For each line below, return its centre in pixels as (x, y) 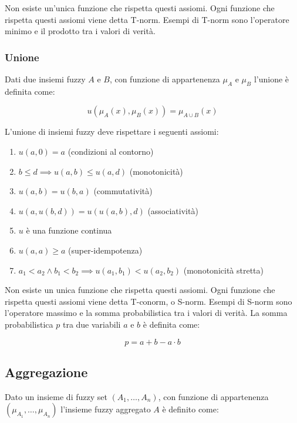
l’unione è (271, 79)
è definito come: (190, 409)
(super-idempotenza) (105, 250)
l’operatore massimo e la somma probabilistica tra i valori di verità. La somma (146, 313)
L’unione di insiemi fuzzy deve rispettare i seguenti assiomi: (112, 131)
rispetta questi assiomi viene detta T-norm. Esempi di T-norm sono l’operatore (147, 19)
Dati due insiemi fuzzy (45, 79)
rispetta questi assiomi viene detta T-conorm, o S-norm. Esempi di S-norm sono (148, 301)
